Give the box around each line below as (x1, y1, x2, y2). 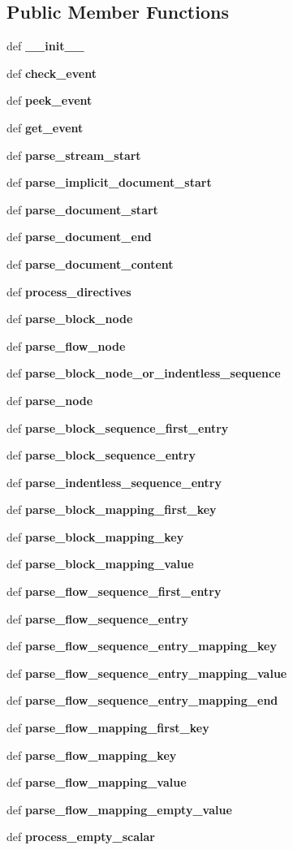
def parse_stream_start (6, 146, 141, 163)
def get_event (6, 119, 84, 136)
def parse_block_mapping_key (6, 528, 184, 545)
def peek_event (6, 92, 93, 109)
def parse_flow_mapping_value (6, 774, 187, 791)
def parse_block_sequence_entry (6, 447, 196, 464)
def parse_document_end (6, 228, 152, 245)
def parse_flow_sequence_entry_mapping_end (6, 692, 278, 709)
